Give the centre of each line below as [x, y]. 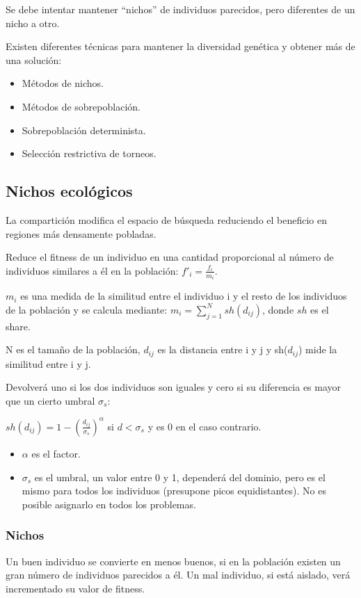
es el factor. [56, 453]
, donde [278, 309]
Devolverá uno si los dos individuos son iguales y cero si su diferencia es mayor [174, 387]
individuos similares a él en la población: [92, 270]
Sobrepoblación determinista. [84, 130]
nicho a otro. [33, 23]
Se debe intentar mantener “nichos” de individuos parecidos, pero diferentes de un [180, 9]
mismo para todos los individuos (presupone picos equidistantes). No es [174, 491]
